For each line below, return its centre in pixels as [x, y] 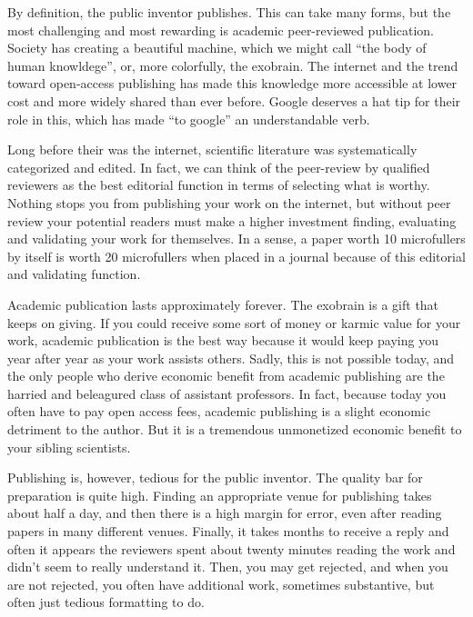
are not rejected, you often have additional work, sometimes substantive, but [221, 584]
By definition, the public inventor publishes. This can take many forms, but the [229, 12]
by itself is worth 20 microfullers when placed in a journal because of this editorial [236, 256]
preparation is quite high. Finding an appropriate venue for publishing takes [220, 495]
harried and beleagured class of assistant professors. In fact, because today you [227, 393]
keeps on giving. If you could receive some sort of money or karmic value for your [234, 322]
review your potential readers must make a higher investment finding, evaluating [232, 220]
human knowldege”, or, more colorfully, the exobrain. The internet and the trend [233, 65]
